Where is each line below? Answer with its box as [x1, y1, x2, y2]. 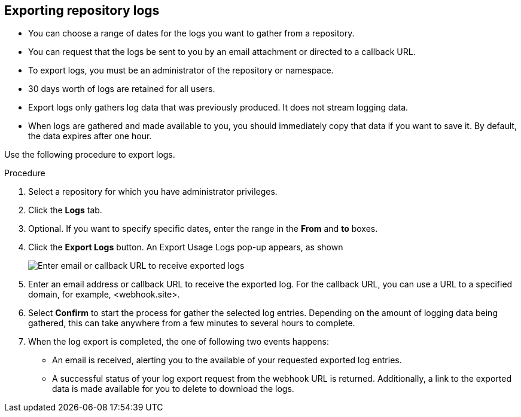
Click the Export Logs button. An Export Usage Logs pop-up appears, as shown [28, 242, 343, 253]
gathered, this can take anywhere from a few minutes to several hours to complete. [28, 318, 355, 329]
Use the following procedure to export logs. [4, 149, 175, 160]
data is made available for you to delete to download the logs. [52, 384, 294, 394]
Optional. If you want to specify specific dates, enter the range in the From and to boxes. [28, 223, 378, 234]
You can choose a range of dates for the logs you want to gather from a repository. [28, 28, 355, 39]
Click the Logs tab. [28, 205, 102, 216]
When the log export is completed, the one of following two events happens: [28, 336, 329, 347]
